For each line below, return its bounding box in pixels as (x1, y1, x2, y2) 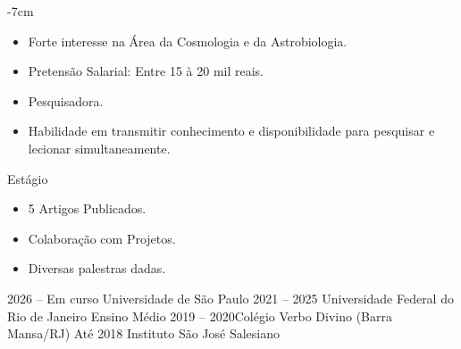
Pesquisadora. (28, 91, 104, 110)
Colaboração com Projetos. (28, 229, 176, 247)
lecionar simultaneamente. (28, 138, 171, 157)
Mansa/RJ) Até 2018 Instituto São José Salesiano (7, 324, 281, 343)
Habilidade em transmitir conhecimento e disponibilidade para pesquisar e (28, 121, 435, 140)
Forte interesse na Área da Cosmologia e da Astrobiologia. (28, 31, 348, 50)
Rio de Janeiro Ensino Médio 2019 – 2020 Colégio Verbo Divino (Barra (7, 306, 392, 325)
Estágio (7, 169, 48, 187)
